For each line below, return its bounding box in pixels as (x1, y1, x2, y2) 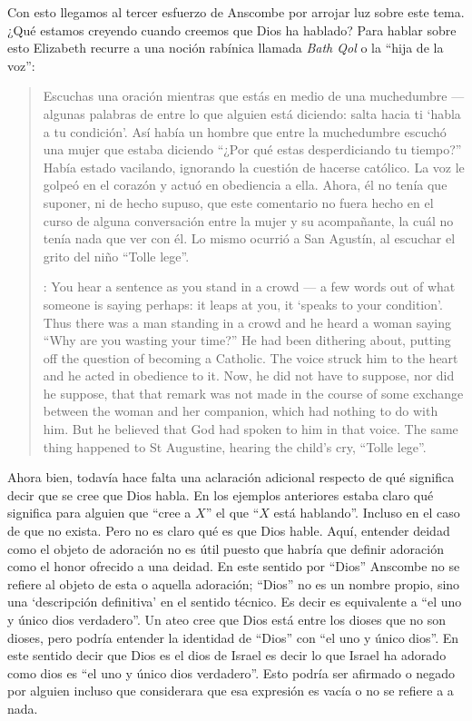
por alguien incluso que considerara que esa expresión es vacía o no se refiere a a (7, 681, 454, 700)
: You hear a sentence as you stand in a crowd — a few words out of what (43, 277, 456, 296)
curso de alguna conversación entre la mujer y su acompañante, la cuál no (43, 211, 454, 230)
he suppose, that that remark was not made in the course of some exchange (43, 383, 464, 402)
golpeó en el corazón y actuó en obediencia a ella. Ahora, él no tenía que (43, 175, 447, 194)
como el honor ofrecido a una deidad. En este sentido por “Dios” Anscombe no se (7, 557, 460, 576)
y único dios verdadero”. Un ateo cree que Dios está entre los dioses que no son (7, 610, 447, 628)
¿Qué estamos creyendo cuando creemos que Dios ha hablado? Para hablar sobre (7, 20, 457, 39)
